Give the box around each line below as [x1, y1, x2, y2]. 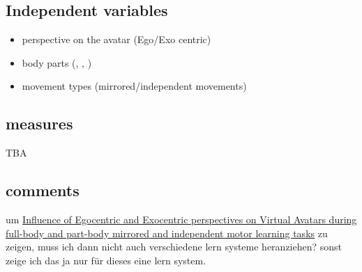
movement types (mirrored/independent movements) [22, 79, 247, 93]
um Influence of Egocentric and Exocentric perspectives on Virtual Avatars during [6, 211, 357, 226]
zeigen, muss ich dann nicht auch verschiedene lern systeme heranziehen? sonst [6, 239, 342, 254]
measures [6, 113, 73, 134]
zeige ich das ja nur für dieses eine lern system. [6, 253, 206, 267]
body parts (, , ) [22, 55, 92, 70]
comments [6, 179, 80, 201]
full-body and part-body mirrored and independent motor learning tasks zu [6, 225, 328, 240]
